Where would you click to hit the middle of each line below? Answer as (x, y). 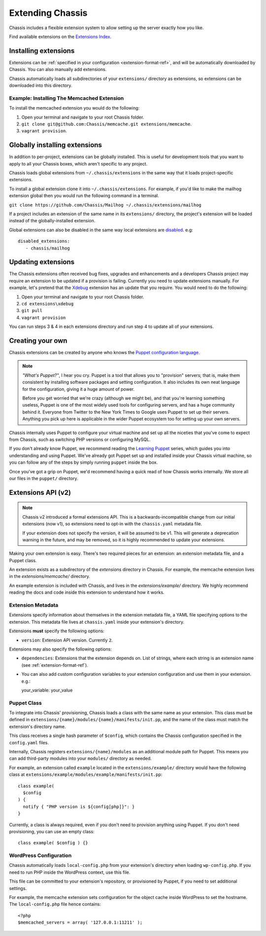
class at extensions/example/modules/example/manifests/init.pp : (86, 774)
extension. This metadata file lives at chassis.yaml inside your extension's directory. (97, 622)
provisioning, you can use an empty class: (52, 831)
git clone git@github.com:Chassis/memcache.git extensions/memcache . (106, 124)
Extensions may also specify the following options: (60, 649)
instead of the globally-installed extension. (52, 221)
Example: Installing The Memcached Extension (66, 98)
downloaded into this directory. (41, 85)
